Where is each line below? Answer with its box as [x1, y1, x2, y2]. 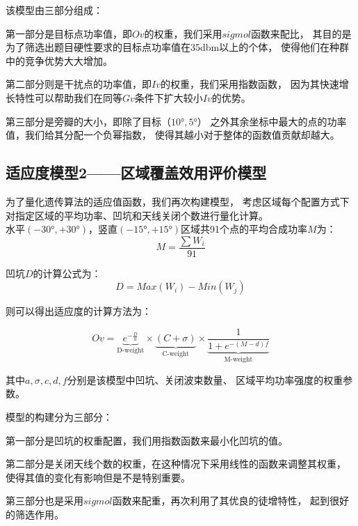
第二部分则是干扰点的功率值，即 [6, 77, 152, 91]
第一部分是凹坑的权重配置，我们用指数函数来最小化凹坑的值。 [6, 433, 288, 447]
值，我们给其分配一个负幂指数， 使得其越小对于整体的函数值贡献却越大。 [6, 127, 340, 142]
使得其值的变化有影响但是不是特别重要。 [6, 470, 190, 484]
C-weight [162, 350, 190, 358]
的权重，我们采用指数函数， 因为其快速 [160, 77, 339, 91]
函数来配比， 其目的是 [250, 26, 352, 40]
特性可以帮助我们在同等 [15, 90, 122, 105]
